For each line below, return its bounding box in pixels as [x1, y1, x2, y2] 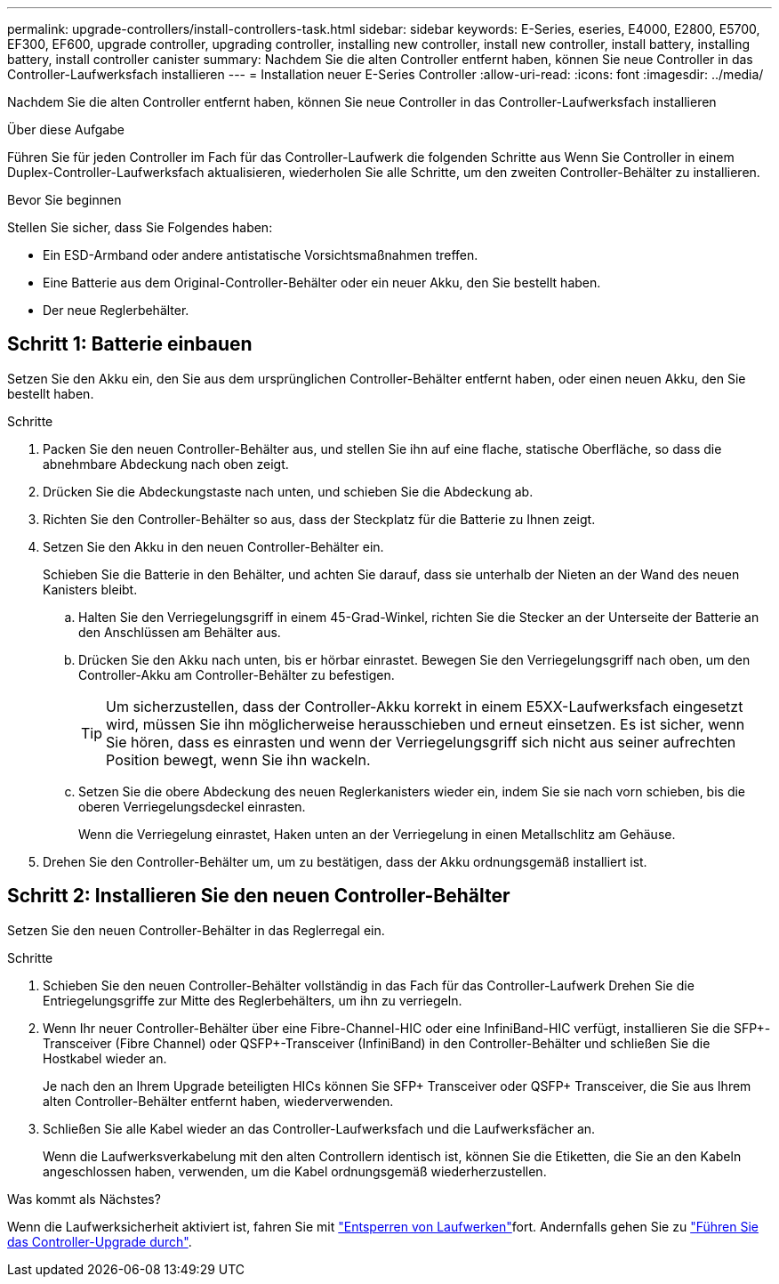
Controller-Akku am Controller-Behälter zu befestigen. [78, 666, 395, 682]
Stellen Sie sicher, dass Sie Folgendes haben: [7, 220, 273, 235]
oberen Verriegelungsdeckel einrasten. [78, 798, 306, 814]
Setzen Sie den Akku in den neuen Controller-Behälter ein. [43, 538, 384, 554]
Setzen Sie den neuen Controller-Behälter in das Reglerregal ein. [7, 922, 385, 938]
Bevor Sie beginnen [7, 192, 122, 207]
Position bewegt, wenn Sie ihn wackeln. [106, 750, 371, 769]
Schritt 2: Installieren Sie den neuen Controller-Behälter [7, 884, 510, 908]
